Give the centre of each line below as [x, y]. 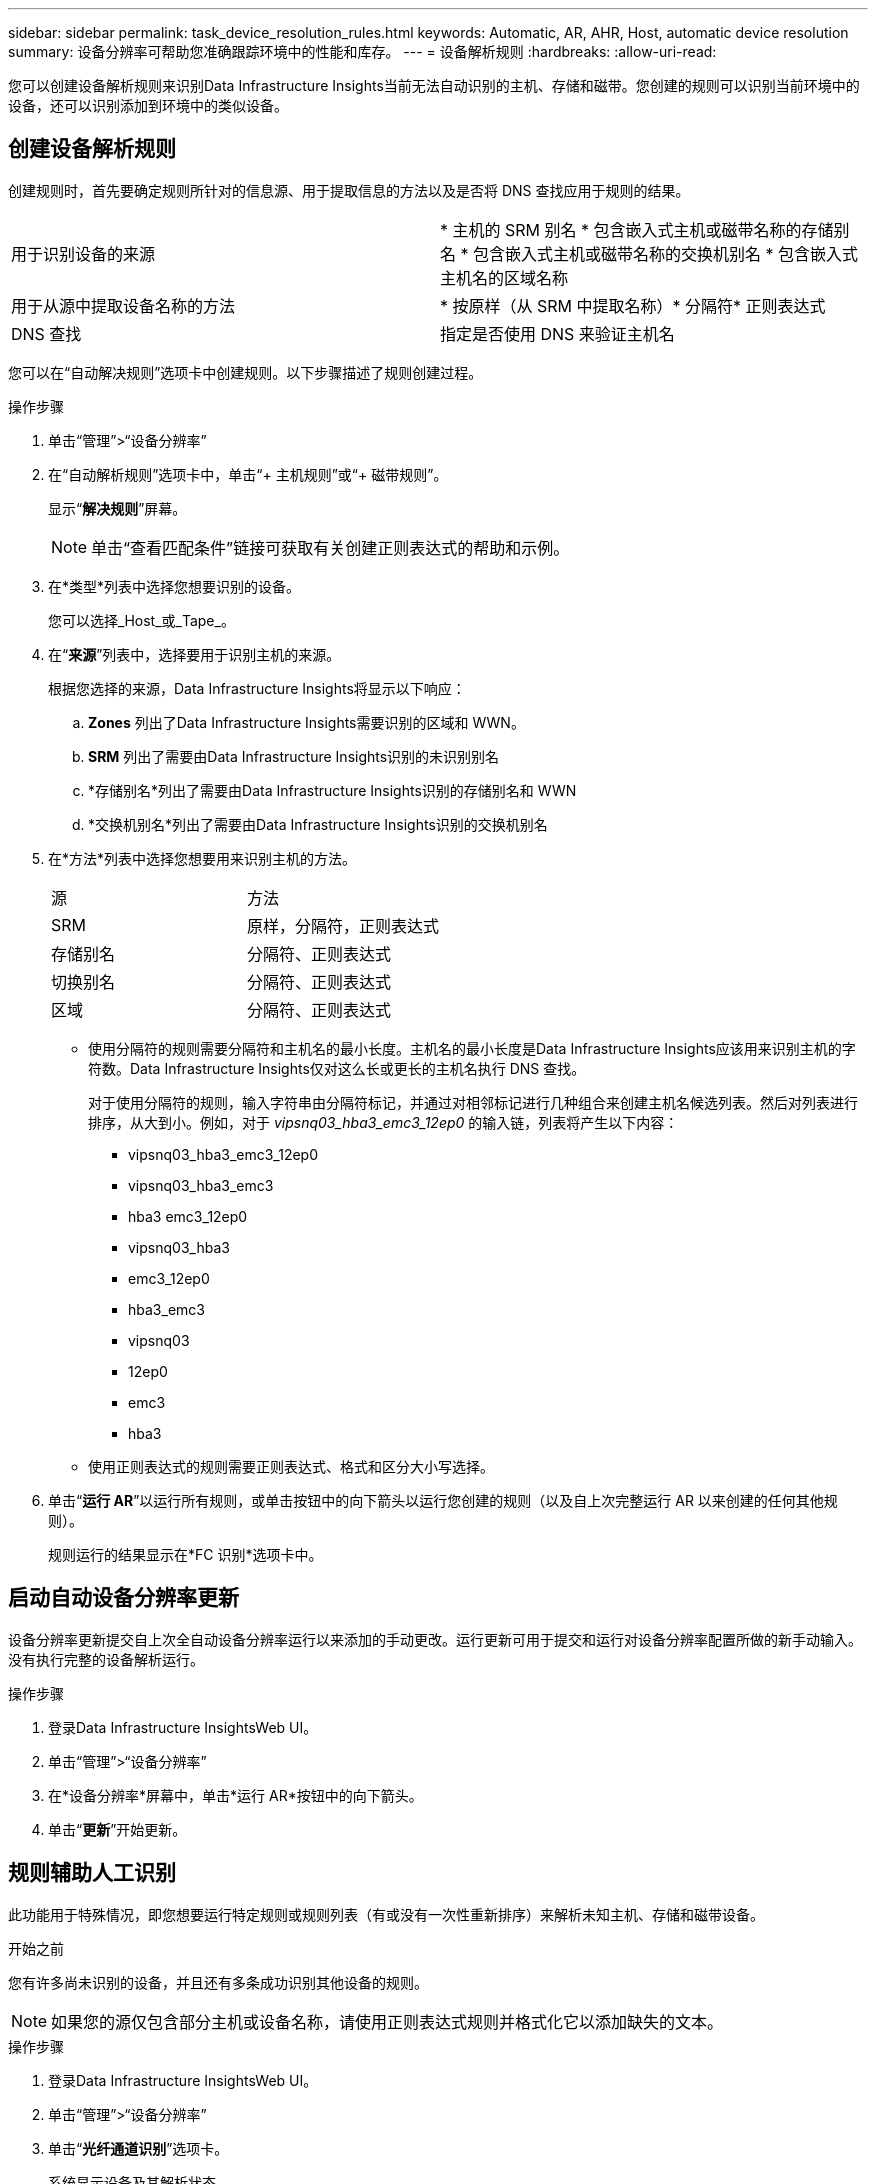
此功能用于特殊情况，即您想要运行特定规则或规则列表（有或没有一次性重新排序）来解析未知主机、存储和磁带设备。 [386, 1914]
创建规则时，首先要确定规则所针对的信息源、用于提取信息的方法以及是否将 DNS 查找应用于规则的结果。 [349, 190]
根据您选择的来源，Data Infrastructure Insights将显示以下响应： [257, 688]
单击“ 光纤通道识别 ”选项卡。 [138, 2148]
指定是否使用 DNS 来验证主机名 [557, 333]
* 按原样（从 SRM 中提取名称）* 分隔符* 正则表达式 [633, 305]
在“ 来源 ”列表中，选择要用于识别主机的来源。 [194, 654]
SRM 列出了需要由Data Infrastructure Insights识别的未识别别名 [294, 756]
